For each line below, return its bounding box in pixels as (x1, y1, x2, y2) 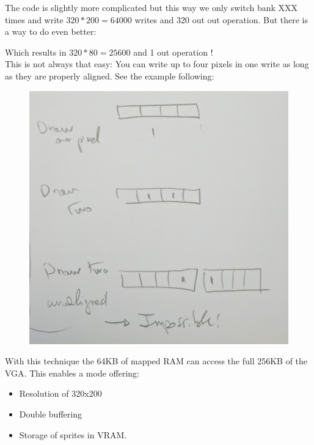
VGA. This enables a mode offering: (5, 366, 139, 379)
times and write (5, 13, 64, 26)
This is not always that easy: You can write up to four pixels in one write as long (5, 57, 309, 70)
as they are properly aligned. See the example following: (5, 69, 214, 82)
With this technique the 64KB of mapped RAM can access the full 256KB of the (5, 355, 308, 367)
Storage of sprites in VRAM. (19, 428, 127, 441)
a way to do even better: (5, 25, 97, 38)
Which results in (5, 45, 67, 58)
